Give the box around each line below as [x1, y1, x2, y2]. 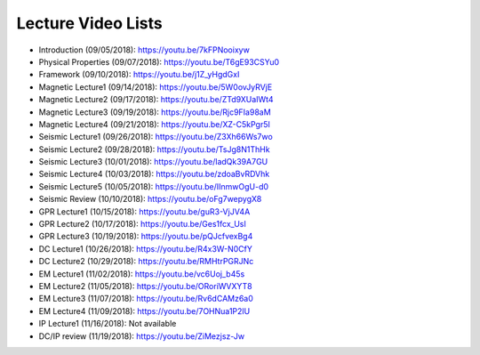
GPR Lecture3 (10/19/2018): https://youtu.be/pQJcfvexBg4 [38, 231, 253, 242]
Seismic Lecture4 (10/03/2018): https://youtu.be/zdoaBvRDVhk [38, 169, 270, 180]
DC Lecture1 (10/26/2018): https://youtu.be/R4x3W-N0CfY [38, 243, 253, 254]
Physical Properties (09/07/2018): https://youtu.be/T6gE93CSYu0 [38, 56, 280, 67]
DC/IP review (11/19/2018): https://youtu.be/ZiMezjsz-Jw [38, 330, 245, 342]
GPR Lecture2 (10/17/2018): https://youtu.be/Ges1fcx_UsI [38, 219, 246, 230]
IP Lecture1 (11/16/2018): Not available [38, 319, 177, 329]
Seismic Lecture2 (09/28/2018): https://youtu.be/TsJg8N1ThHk [38, 143, 270, 155]
